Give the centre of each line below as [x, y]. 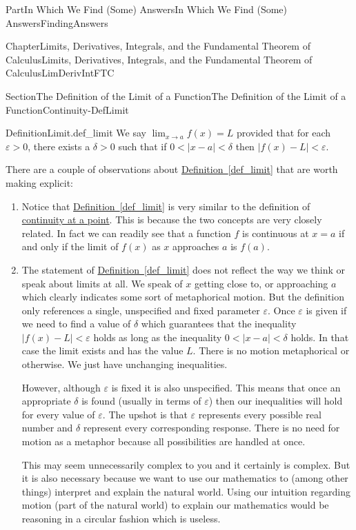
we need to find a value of [76, 324]
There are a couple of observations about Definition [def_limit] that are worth [172, 169]
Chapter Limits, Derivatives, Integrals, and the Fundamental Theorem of [158, 46]
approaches [196, 246]
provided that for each [284, 133]
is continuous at [276, 233]
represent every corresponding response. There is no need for [211, 428]
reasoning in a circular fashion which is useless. [121, 518]
